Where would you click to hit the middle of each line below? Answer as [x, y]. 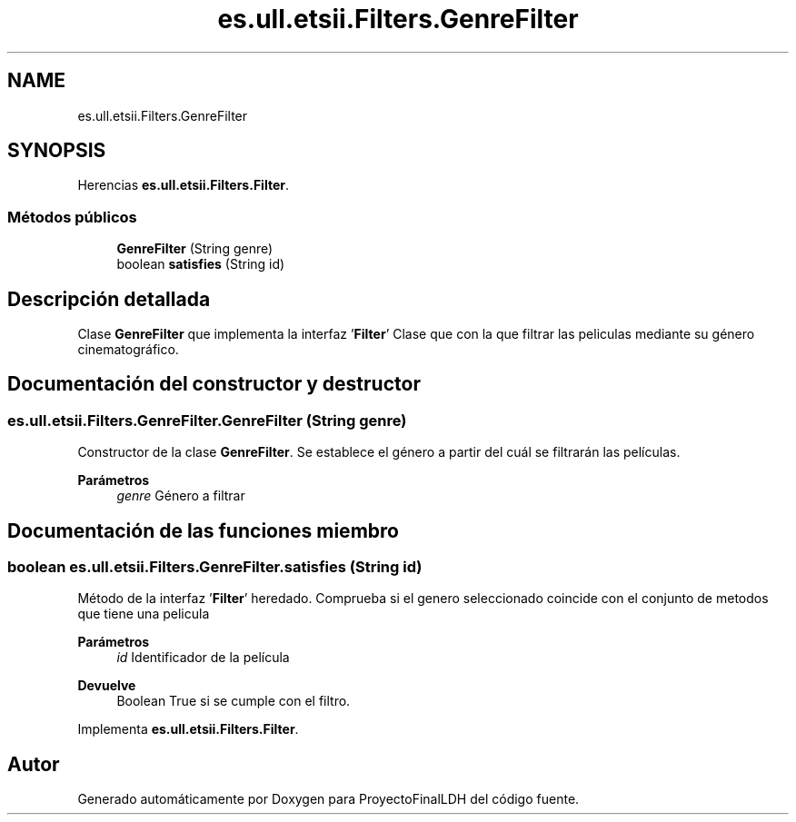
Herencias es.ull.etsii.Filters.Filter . [183, 185]
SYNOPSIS [57, 151]
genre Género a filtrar [181, 496]
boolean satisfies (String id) [201, 264]
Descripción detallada [109, 299]
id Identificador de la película [203, 658]
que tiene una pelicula [144, 614]
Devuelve [107, 686]
